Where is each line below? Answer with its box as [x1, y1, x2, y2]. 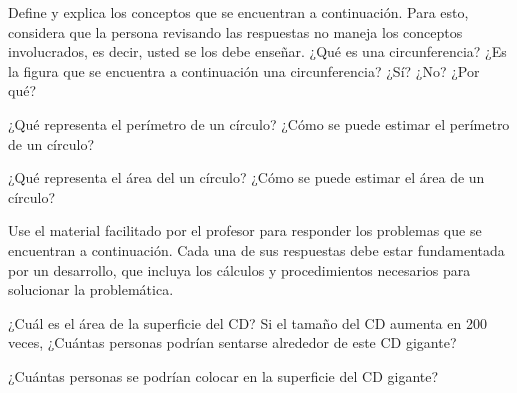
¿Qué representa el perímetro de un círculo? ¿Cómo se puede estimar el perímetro [8, 113, 510, 134]
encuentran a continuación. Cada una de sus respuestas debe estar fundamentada [8, 239, 505, 260]
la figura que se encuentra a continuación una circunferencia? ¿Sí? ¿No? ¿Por [8, 60, 480, 81]
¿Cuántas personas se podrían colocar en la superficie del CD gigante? [8, 365, 439, 386]
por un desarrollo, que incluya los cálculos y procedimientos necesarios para [8, 259, 471, 280]
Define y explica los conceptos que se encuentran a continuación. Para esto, [8, 2, 469, 22]
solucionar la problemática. [8, 279, 174, 300]
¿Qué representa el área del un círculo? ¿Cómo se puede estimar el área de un [8, 167, 485, 188]
